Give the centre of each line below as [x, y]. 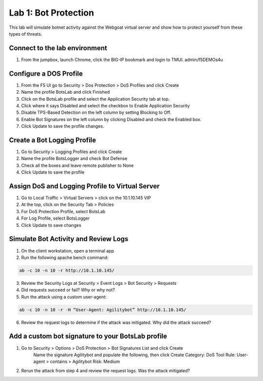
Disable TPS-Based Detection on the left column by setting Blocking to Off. [96, 113]
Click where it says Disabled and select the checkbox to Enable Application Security [105, 105]
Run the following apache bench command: [65, 257]
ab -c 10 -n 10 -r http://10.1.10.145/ [67, 270]
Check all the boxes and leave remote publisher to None [77, 165]
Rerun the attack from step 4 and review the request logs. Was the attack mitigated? [105, 370]
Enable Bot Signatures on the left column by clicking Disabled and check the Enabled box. [111, 119]
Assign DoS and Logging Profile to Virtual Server [85, 186]
